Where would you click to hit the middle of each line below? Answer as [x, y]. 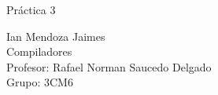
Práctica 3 [31, 9]
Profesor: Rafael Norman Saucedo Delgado [109, 66]
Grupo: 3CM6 [40, 82]
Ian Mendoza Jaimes [56, 36]
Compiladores [39, 51]
